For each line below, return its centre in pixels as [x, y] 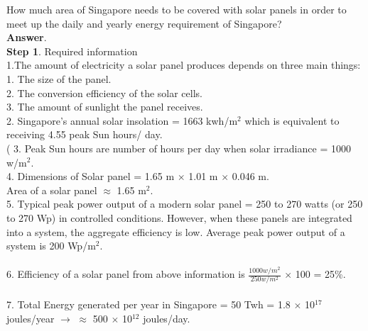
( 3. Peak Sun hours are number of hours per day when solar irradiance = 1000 [179, 148]
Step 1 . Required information [72, 51]
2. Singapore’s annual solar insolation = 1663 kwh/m [122, 120]
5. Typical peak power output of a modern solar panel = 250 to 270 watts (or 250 [185, 204]
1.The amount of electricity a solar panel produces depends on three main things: [184, 65]
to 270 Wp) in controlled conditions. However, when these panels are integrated [179, 217]
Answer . [27, 37]
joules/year [31, 318]
